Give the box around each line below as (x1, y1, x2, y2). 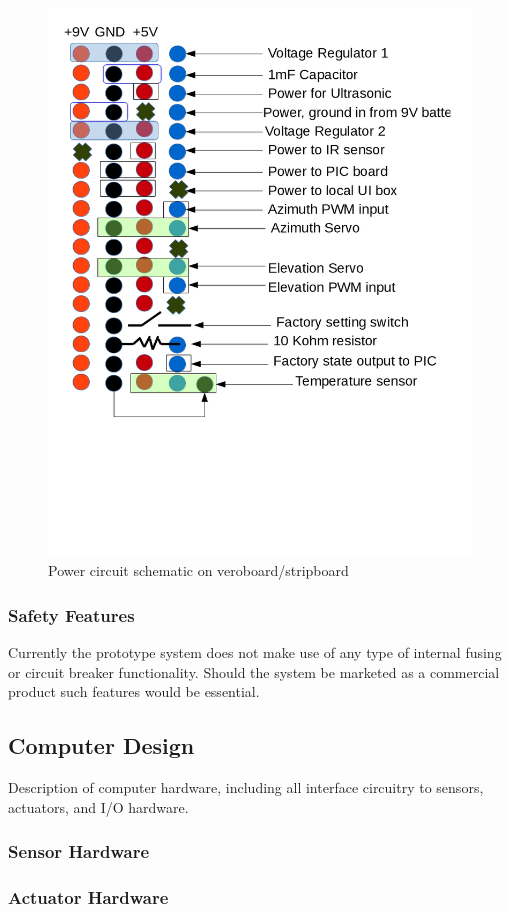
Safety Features (8, 603, 135, 627)
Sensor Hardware (8, 839, 150, 864)
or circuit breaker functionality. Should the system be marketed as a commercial (8, 661, 500, 682)
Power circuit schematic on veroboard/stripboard (48, 560, 349, 581)
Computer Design (8, 730, 195, 761)
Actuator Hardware (8, 885, 169, 910)
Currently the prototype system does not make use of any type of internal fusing (8, 642, 502, 663)
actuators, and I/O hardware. (8, 796, 189, 817)
